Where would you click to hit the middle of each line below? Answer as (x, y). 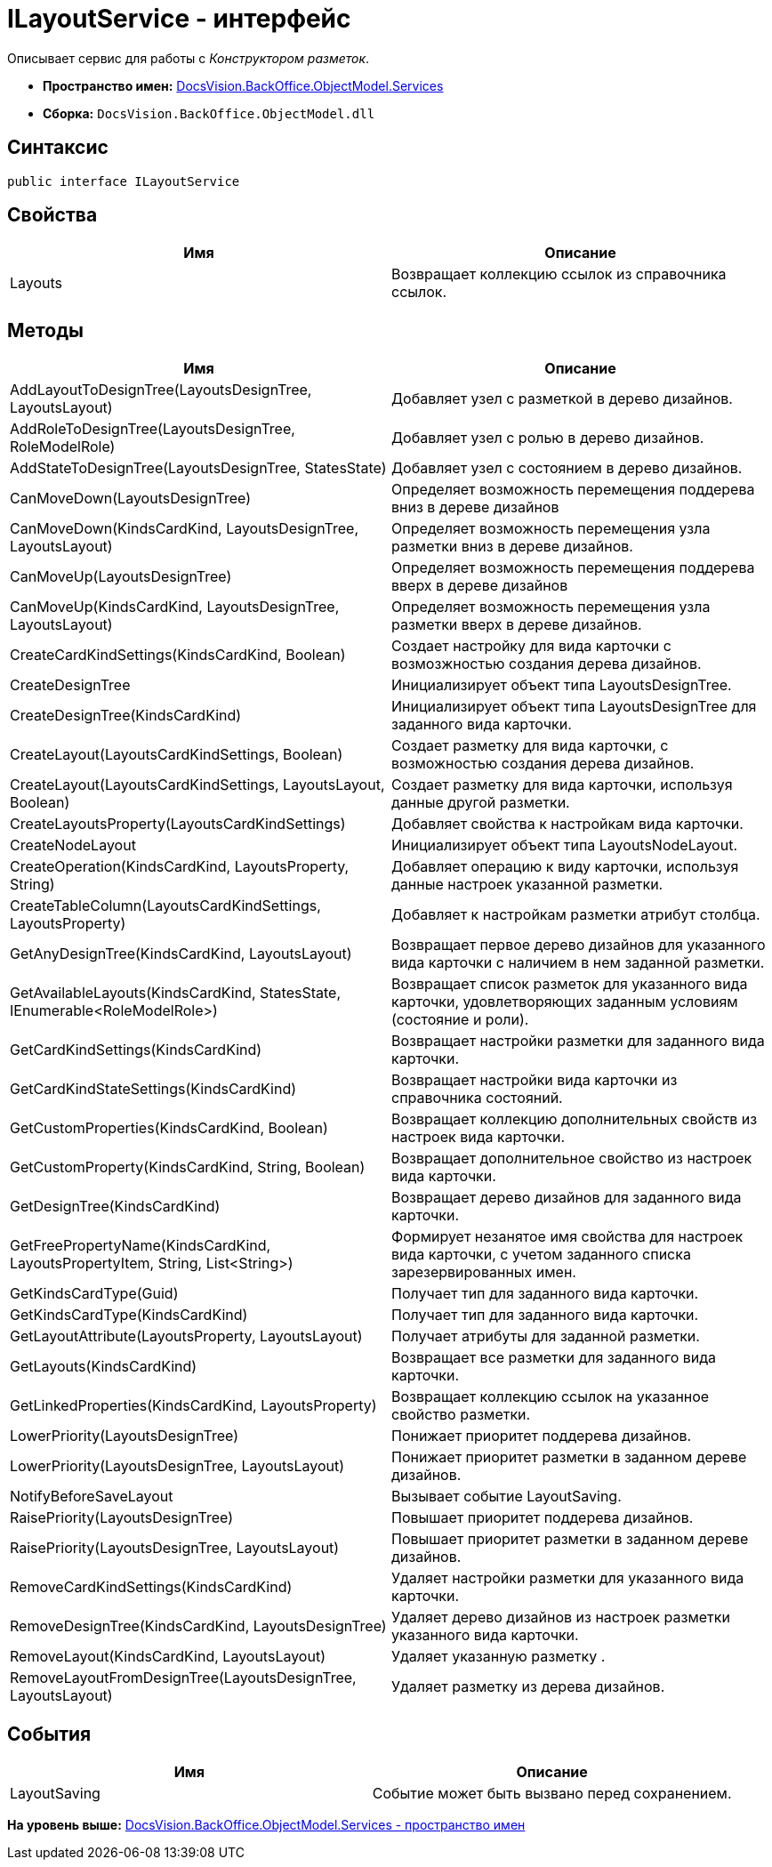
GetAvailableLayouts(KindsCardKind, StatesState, (175, 993)
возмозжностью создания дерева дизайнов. (547, 664)
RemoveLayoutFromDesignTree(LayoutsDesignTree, (183, 1678)
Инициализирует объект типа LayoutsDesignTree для (574, 707)
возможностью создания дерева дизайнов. (543, 764)
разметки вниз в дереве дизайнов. (512, 547)
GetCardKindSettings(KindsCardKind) (136, 1050)
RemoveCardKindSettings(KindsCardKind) (151, 1587)
